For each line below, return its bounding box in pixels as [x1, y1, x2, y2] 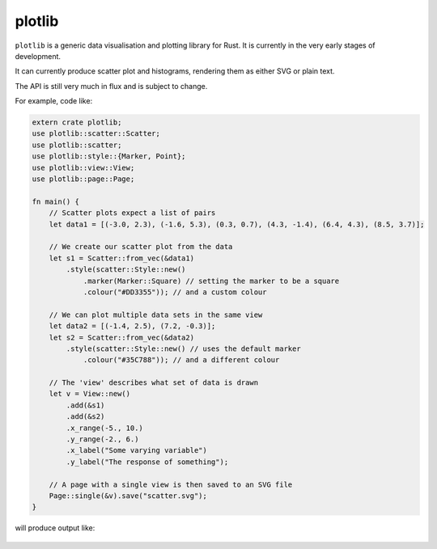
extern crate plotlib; [32, 118, 122, 127]
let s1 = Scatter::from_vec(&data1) [49, 253, 194, 263]
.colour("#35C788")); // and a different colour [83, 356, 280, 365]
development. [15, 51, 61, 61]
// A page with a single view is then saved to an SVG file [49, 479, 293, 489]
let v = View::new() [49, 389, 131, 399]
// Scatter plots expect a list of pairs [49, 209, 216, 217]
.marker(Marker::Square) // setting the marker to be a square [83, 276, 340, 285]
